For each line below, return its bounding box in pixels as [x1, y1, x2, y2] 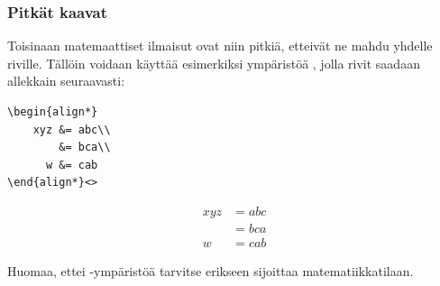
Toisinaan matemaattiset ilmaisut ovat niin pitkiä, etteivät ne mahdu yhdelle [7, 36, 433, 55]
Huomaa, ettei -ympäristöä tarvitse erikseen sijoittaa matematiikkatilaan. [7, 262, 414, 281]
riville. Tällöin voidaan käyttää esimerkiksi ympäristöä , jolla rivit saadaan [7, 53, 420, 72]
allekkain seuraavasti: [7, 71, 125, 90]
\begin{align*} [7, 106, 98, 118]
